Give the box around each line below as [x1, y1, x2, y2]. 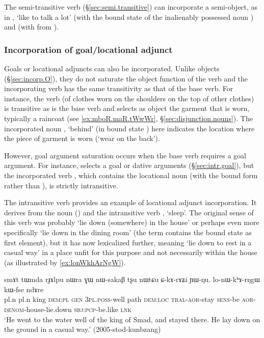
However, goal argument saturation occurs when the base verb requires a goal [4, 150, 246, 160]
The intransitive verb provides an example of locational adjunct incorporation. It [4, 197, 257, 208]
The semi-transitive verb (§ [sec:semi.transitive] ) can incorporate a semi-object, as [4, 2, 258, 12]
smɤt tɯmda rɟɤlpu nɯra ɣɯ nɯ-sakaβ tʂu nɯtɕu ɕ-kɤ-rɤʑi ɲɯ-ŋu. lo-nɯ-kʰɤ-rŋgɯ [4, 274, 260, 285]
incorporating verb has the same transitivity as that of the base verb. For [4, 83, 233, 94]
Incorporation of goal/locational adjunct [4, 43, 173, 55]
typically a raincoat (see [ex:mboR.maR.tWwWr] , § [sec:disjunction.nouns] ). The [4, 112, 253, 123]
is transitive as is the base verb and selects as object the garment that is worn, [4, 103, 250, 114]
